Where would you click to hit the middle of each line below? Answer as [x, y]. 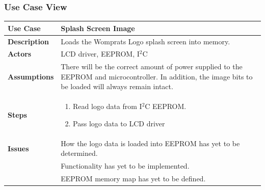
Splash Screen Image [98, 28]
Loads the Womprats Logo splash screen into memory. [145, 41]
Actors [20, 54]
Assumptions [31, 76]
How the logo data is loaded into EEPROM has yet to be [150, 143]
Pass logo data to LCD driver [119, 123]
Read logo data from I [108, 106]
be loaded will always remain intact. [117, 86]
